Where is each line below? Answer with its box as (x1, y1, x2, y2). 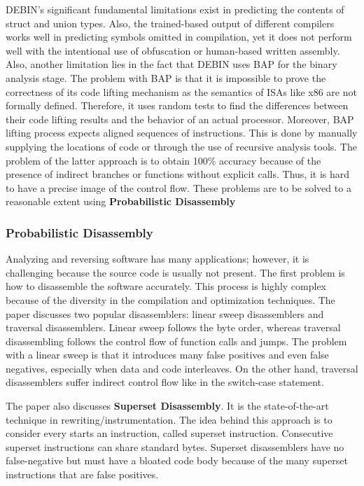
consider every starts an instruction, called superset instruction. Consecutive (6, 426, 333, 440)
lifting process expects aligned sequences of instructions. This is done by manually (6, 125, 358, 140)
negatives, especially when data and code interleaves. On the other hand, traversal (6, 361, 358, 375)
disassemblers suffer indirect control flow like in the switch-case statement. (6, 375, 324, 389)
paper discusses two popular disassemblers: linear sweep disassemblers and (6, 306, 324, 321)
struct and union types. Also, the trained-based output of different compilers (6, 15, 335, 30)
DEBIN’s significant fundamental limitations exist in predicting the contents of (6, 2, 344, 16)
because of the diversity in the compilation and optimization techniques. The (6, 292, 335, 307)
